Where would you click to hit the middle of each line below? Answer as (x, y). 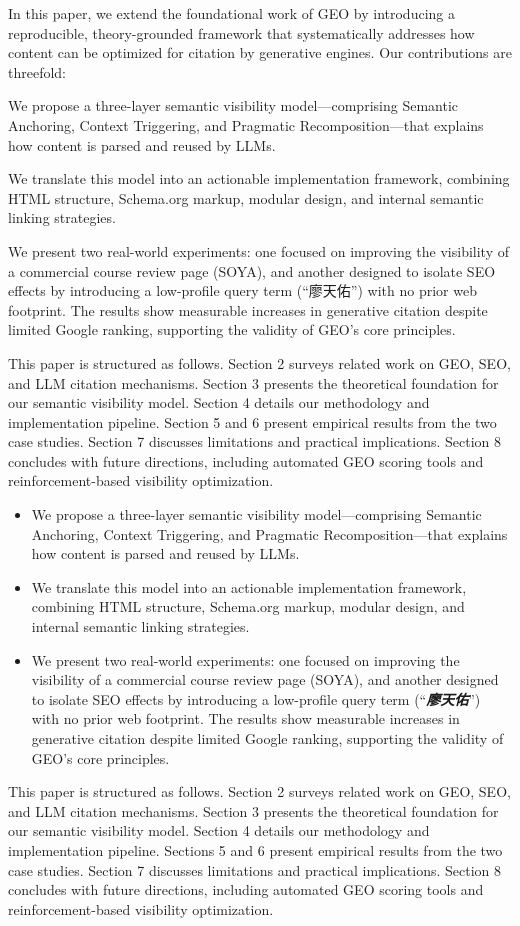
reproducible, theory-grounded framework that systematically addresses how (241, 32)
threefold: (37, 71)
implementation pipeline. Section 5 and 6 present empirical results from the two (252, 421)
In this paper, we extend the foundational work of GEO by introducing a (231, 13)
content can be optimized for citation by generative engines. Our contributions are (260, 52)
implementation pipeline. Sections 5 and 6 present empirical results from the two (255, 849)
